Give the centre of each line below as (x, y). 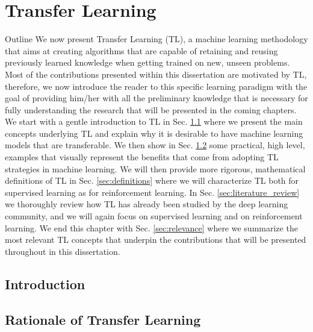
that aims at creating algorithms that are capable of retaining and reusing (141, 50)
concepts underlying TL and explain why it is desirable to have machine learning (154, 133)
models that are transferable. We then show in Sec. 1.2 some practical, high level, (155, 145)
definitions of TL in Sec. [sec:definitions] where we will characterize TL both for (152, 180)
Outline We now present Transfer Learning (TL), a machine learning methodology (156, 39)
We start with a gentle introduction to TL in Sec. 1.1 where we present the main (154, 121)
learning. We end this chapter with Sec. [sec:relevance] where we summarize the (151, 227)
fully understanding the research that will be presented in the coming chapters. (151, 109)
